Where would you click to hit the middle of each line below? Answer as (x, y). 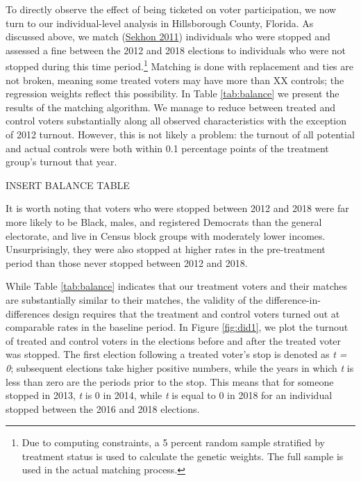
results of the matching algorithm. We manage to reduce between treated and (171, 107)
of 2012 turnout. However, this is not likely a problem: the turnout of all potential (180, 134)
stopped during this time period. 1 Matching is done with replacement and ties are (179, 65)
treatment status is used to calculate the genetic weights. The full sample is (183, 456)
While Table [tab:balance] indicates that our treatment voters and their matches (176, 286)
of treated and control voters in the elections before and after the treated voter (174, 340)
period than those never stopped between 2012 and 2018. (127, 262)
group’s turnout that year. (61, 162)
